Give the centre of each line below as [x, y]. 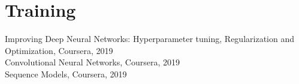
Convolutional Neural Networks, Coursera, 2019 [92, 62]
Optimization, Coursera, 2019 [59, 50]
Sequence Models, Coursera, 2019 [66, 73]
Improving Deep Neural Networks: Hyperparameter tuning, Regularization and [149, 39]
